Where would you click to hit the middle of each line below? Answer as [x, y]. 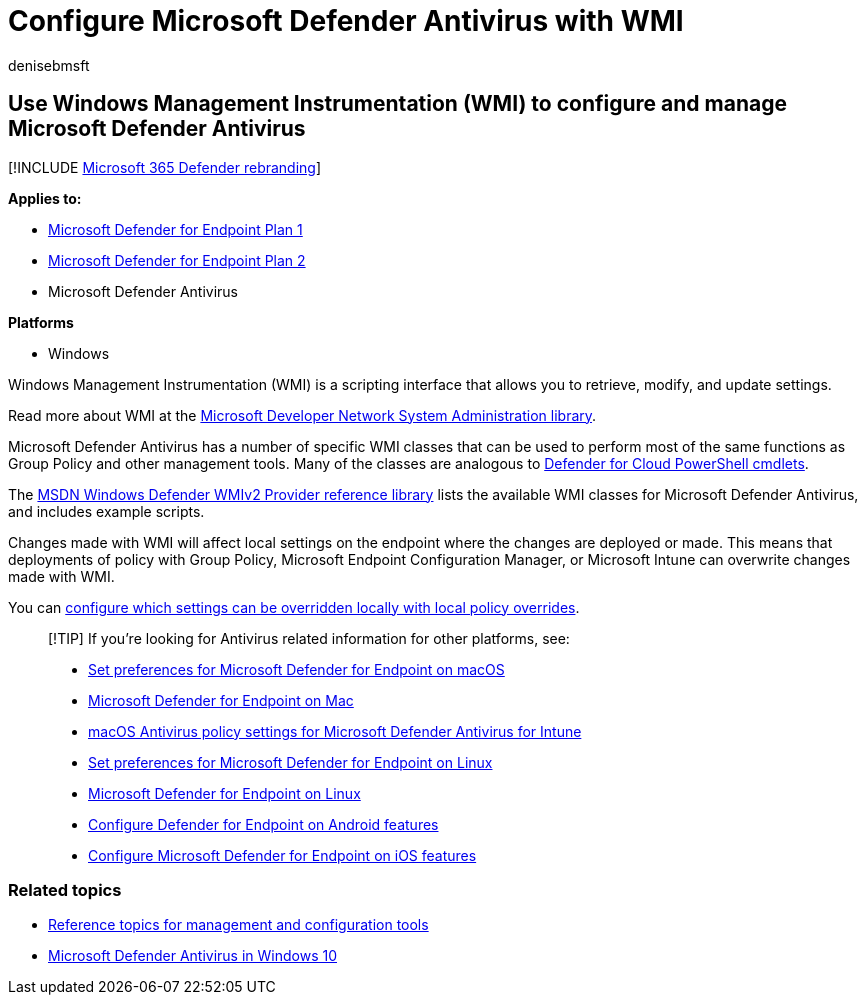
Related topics [65, 889]
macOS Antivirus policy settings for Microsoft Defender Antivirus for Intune [335, 731]
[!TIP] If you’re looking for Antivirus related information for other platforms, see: [309, 638]
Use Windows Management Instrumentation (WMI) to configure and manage [397, 104]
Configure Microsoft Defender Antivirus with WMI [346, 21]
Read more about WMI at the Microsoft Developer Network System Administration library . [302, 415]
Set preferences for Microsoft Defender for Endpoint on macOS [296, 669]
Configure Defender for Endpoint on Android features [263, 824]
